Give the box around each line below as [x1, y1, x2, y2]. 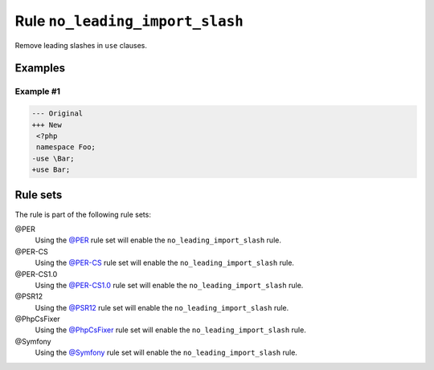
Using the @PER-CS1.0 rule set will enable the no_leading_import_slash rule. [35, 280, 304, 290]
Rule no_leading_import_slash [14, 12, 244, 30]
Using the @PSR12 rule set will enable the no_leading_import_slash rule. [35, 303, 289, 312]
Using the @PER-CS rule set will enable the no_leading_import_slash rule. [35, 258, 295, 268]
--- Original [31, 109, 84, 118]
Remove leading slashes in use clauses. [14, 40, 148, 50]
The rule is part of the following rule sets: [14, 209, 152, 219]
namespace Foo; [36, 143, 96, 152]
